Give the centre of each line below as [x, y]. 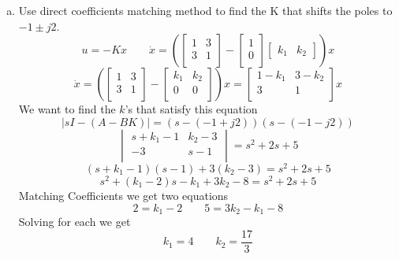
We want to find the [67, 109]
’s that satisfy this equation [191, 109]
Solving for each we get [75, 221]
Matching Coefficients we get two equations [123, 195]
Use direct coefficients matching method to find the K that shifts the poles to [205, 10]
